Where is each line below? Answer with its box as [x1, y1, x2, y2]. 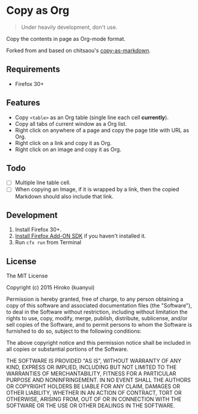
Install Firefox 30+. [14, 226, 62, 233]
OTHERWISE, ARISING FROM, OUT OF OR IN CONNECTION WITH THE [6, 395, 182, 403]
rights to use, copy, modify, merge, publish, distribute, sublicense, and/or [6, 315, 188, 322]
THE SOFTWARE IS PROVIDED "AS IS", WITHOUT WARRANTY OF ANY [6, 357, 182, 365]
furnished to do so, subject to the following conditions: [6, 327, 141, 335]
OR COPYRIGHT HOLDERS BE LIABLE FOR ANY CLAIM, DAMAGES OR [6, 383, 181, 390]
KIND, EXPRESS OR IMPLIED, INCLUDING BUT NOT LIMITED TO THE [6, 363, 177, 371]
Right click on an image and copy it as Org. [14, 146, 122, 153]
